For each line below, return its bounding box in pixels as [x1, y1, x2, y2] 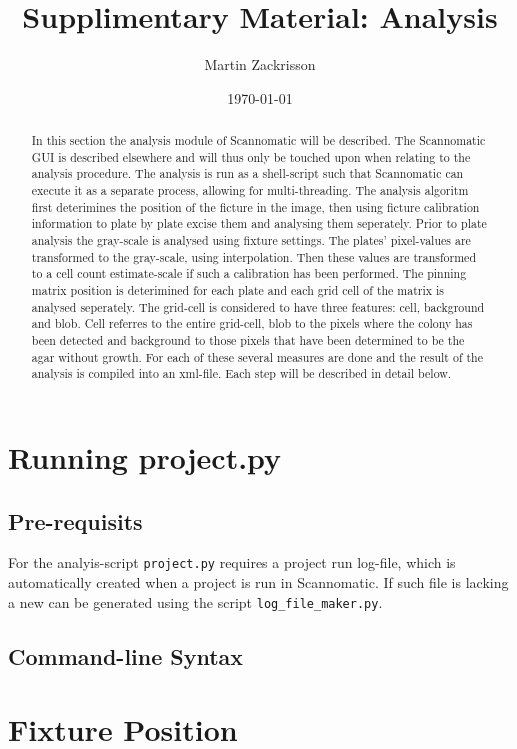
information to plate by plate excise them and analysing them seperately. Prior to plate [31, 215, 487, 232]
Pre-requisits [8, 505, 143, 536]
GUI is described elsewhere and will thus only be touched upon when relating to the [31, 148, 471, 165]
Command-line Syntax [8, 640, 244, 671]
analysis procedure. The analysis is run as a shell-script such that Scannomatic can [31, 165, 464, 182]
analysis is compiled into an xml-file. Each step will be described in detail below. [31, 365, 452, 382]
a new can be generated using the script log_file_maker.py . [8, 591, 383, 612]
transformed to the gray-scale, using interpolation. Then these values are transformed [31, 248, 477, 265]
